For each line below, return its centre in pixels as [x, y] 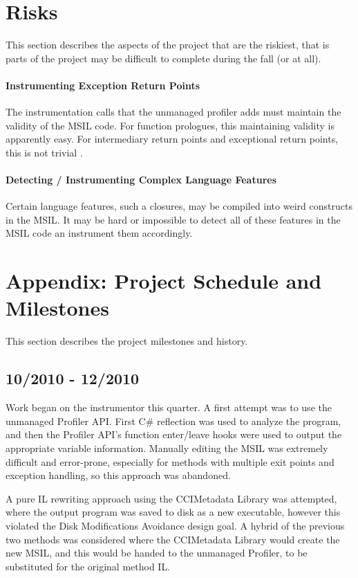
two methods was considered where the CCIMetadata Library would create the [173, 539]
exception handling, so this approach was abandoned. [118, 475]
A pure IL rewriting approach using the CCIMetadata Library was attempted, [171, 498]
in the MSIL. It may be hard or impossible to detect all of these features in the [173, 219]
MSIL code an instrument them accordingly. [99, 233]
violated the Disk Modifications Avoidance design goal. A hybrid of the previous [175, 525]
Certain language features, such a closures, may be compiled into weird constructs [179, 206]
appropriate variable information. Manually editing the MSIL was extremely [167, 448]
